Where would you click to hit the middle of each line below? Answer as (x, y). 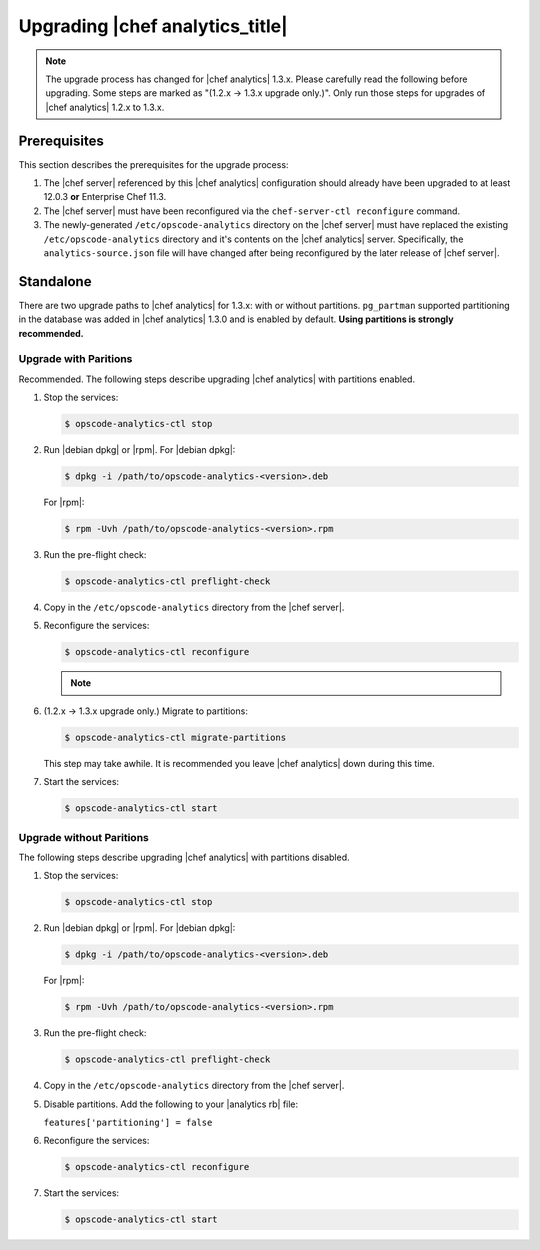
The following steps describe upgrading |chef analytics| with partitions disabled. (184, 857)
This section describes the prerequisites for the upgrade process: (153, 164)
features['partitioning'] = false (128, 1122)
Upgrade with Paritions (75, 359)
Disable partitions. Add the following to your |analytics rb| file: (171, 1104)
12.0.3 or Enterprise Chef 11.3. (105, 197)
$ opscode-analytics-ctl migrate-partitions (175, 737)
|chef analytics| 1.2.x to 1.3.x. (105, 107)
